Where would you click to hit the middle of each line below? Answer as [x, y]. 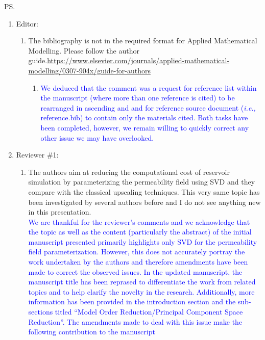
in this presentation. [60, 212]
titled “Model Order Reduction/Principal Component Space [149, 312]
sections [41, 312]
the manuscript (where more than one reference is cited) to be [138, 98]
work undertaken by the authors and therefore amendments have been [138, 262]
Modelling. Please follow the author [84, 50]
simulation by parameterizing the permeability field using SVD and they [142, 182]
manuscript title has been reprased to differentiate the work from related [142, 282]
